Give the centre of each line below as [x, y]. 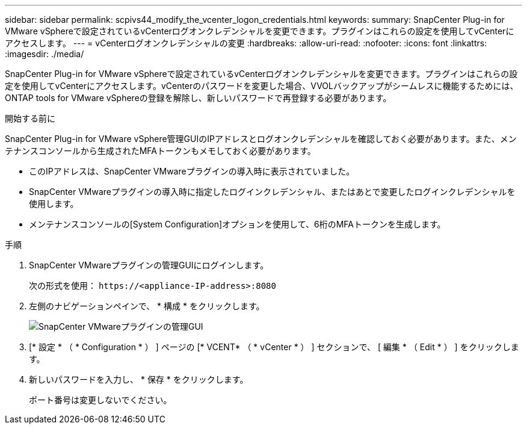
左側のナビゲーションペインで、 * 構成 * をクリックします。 [147, 306]
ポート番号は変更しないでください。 [100, 400]
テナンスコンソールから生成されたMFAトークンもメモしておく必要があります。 [160, 151]
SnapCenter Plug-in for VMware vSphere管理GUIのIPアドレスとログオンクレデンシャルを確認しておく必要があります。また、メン [261, 139]
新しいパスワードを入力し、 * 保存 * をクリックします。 [139, 379]
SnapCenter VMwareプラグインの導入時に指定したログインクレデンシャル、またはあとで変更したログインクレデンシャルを [272, 192]
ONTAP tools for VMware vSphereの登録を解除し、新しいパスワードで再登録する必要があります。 [198, 98]
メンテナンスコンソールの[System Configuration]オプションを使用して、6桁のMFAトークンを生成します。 [237, 224]
